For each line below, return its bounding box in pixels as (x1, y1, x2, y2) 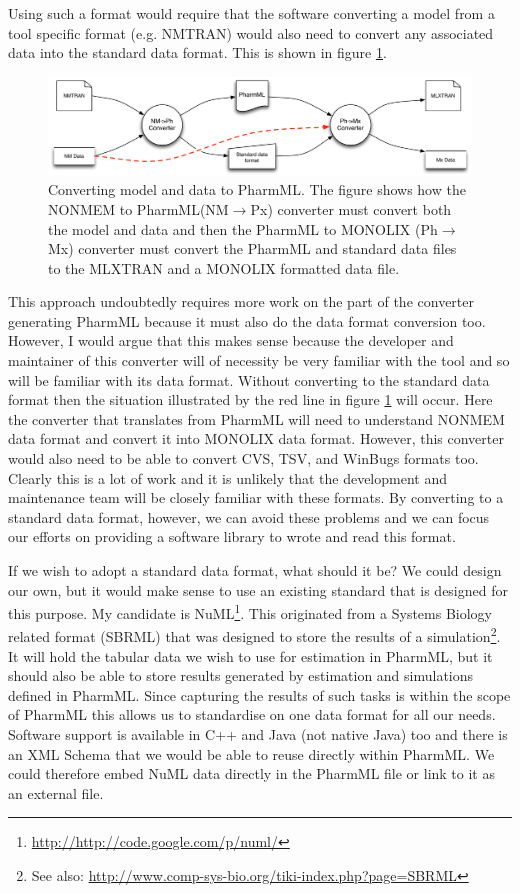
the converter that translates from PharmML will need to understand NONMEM (8, 408, 505, 429)
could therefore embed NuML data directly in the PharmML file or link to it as (8, 763, 495, 784)
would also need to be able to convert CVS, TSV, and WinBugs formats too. (8, 448, 479, 469)
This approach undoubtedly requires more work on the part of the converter (8, 291, 474, 312)
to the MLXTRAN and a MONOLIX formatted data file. (48, 257, 400, 278)
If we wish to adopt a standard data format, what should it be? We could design (8, 560, 502, 581)
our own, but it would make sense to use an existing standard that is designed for (8, 579, 508, 600)
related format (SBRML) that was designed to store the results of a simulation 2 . (8, 623, 501, 647)
